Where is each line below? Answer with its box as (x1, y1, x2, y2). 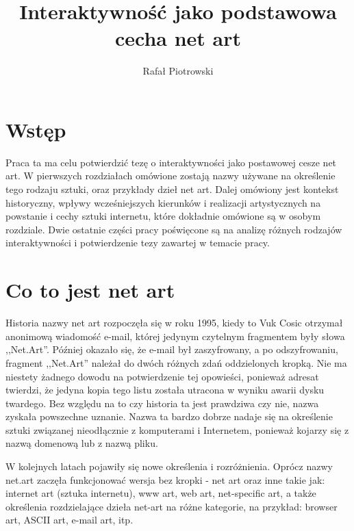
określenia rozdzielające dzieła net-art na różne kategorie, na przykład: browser (5, 499, 338, 513)
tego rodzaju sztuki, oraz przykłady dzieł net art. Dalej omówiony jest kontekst (5, 182, 339, 196)
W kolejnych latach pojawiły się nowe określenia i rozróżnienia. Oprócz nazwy (5, 459, 333, 474)
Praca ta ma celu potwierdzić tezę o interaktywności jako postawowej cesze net (5, 155, 337, 169)
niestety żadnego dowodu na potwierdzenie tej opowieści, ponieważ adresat (5, 369, 319, 383)
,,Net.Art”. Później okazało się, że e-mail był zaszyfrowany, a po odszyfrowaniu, (5, 342, 338, 357)
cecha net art (114, 24, 242, 52)
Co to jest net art (5, 276, 175, 304)
